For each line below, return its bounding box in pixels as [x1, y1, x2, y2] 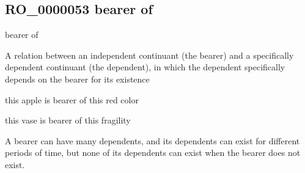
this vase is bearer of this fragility [5, 114, 131, 127]
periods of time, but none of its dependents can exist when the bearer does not [5, 146, 301, 159]
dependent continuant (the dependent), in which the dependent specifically [5, 61, 285, 73]
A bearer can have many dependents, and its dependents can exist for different [5, 134, 300, 147]
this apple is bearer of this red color [5, 93, 139, 106]
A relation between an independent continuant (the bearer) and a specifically [5, 48, 294, 61]
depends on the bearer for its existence [5, 72, 150, 85]
